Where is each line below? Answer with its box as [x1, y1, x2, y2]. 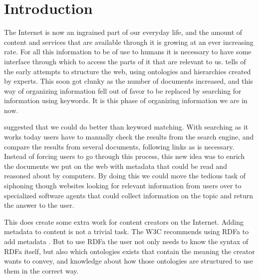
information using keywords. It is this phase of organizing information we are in [4, 95, 248, 106]
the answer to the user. [4, 200, 74, 210]
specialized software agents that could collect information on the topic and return [4, 190, 253, 200]
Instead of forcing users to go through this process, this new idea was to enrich [4, 151, 245, 161]
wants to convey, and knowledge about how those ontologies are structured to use [4, 256, 254, 266]
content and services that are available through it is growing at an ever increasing [4, 36, 254, 47]
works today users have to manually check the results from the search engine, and [4, 132, 254, 142]
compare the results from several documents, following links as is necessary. [4, 141, 235, 151]
